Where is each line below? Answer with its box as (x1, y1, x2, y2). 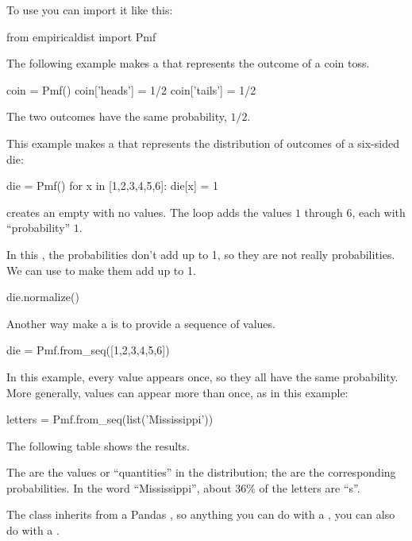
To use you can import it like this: (6, 2, 173, 17)
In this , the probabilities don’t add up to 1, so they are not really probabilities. (6, 245, 395, 262)
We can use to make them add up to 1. (6, 261, 196, 278)
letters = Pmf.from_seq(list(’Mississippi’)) (6, 411, 214, 427)
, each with (352, 203, 406, 220)
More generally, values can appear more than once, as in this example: (6, 384, 348, 400)
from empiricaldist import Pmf (6, 28, 156, 44)
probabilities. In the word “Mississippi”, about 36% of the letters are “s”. (6, 479, 360, 496)
